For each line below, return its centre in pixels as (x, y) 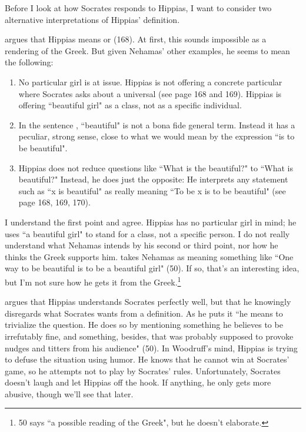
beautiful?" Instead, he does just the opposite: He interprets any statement (153, 179)
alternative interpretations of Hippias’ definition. (92, 19)
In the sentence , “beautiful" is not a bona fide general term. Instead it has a (157, 124)
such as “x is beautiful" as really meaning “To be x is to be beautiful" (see (152, 190)
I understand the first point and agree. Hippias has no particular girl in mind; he (151, 222)
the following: (29, 62)
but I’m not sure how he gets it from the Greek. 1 (93, 281)
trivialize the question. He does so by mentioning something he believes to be (144, 325)
